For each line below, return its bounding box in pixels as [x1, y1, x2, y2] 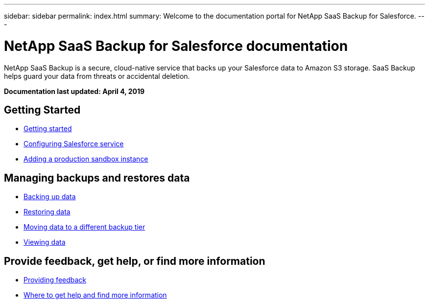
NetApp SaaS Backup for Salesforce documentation [4, 37, 348, 54]
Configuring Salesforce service [24, 140, 124, 148]
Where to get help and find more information [24, 291, 167, 300]
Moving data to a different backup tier [24, 223, 145, 232]
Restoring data [24, 208, 71, 216]
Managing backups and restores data [4, 171, 190, 184]
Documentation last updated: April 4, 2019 [4, 87, 145, 95]
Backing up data [24, 192, 76, 201]
